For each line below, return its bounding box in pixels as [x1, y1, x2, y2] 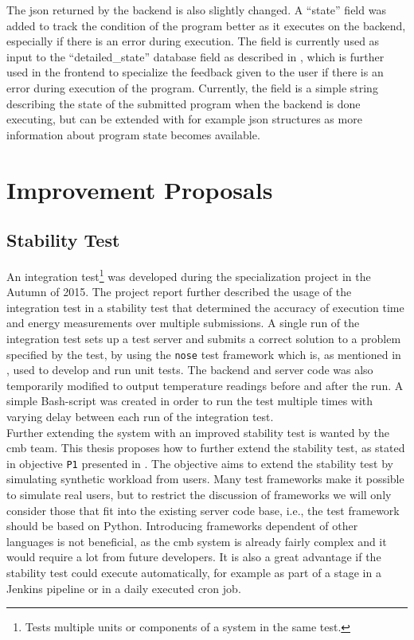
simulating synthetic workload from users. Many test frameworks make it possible [6, 470, 404, 487]
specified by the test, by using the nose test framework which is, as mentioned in [6, 345, 401, 362]
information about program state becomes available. [6, 126, 260, 142]
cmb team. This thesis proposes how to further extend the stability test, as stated [6, 439, 405, 456]
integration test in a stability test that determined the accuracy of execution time [6, 299, 404, 315]
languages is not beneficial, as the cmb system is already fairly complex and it [6, 533, 387, 549]
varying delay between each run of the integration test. [6, 408, 274, 424]
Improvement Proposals [6, 173, 273, 205]
